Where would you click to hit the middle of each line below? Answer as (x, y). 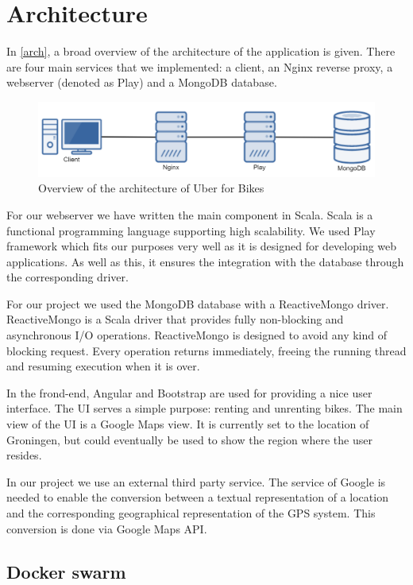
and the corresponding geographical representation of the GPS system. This (191, 513)
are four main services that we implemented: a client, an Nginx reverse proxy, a (200, 66)
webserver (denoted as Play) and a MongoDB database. (142, 82)
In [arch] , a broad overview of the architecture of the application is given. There (201, 51)
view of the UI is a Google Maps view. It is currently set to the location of (188, 424)
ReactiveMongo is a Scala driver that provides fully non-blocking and (175, 319)
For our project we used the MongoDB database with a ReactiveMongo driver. (198, 303)
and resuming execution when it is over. (103, 366)
